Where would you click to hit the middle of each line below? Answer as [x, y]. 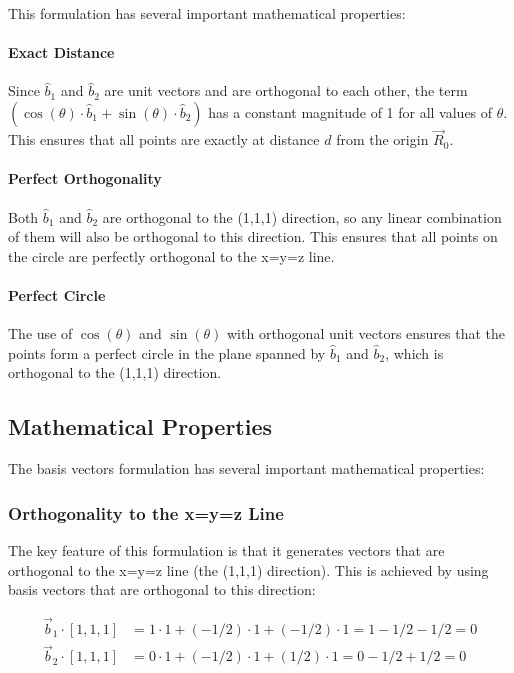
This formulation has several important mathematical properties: [207, 13]
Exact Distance [61, 52]
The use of [40, 333]
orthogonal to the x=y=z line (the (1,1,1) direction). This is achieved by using [248, 569]
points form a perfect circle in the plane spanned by [167, 352]
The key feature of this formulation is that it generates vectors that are [226, 549]
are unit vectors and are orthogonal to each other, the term [286, 90]
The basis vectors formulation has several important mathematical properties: [246, 468]
